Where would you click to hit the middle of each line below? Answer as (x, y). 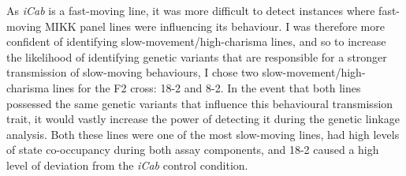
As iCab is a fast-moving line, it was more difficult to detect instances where (191, 10)
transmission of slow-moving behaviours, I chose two (132, 72)
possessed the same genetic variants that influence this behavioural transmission (200, 103)
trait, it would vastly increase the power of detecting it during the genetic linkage (203, 119)
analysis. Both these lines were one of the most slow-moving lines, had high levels (203, 134)
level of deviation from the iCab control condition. (127, 165)
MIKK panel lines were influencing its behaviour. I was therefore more (214, 26)
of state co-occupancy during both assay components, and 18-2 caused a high (193, 150)
